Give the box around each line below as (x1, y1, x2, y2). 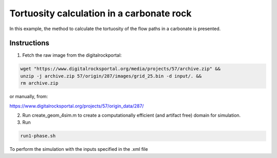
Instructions (9, 39, 50, 48)
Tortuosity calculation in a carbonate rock (9, 8, 192, 19)
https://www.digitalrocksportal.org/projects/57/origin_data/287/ (9, 103, 144, 109)
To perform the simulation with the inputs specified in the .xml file (9, 146, 148, 152)
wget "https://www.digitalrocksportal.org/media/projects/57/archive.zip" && (20, 66, 221, 72)
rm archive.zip (20, 80, 58, 86)
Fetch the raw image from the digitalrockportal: (22, 52, 122, 58)
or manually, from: (9, 94, 48, 100)
